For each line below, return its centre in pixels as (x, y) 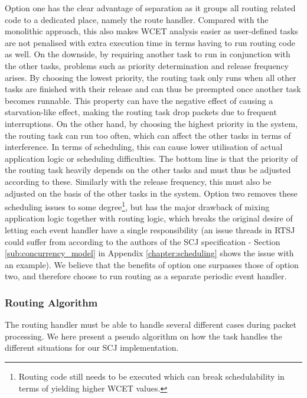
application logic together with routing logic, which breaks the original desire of (149, 218)
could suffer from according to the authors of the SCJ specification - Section (143, 241)
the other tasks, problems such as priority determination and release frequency (147, 65)
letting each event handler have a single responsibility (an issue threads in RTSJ (150, 229)
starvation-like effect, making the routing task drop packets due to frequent (141, 112)
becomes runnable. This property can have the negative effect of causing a (139, 100)
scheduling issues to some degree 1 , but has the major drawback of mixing (137, 206)
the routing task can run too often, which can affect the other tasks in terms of (148, 135)
